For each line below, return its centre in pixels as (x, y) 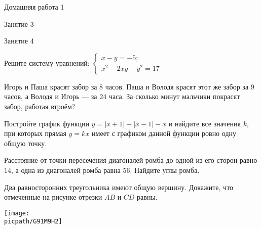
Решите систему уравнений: (47, 62)
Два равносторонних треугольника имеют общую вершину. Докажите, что (119, 187)
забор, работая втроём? (40, 106)
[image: (17, 213)
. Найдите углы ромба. (165, 170)
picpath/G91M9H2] (33, 222)
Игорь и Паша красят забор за (51, 86)
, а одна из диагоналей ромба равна (66, 170)
